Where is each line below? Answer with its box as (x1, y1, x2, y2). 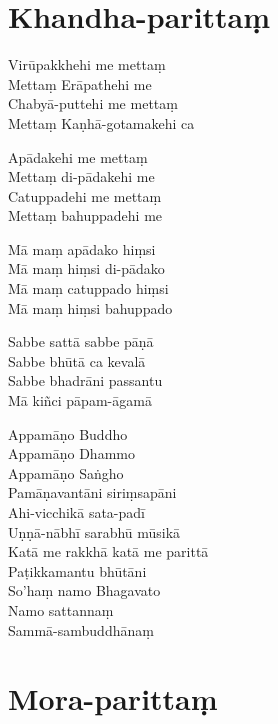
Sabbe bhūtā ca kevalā (8, 350, 146, 371)
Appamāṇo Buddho (8, 423, 128, 444)
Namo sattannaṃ (8, 599, 114, 620)
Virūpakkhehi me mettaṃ (8, 54, 166, 75)
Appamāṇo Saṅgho (8, 462, 124, 483)
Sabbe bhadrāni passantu (8, 370, 163, 391)
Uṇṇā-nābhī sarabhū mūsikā (8, 521, 181, 542)
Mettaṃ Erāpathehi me (8, 73, 152, 94)
